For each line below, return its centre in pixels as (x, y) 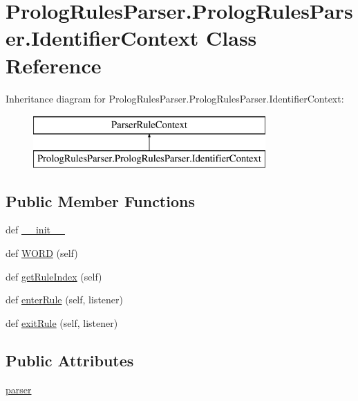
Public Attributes (70, 360)
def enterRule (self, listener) (64, 300)
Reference (54, 65)
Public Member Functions (100, 201)
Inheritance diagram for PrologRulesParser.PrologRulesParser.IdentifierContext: (175, 98)
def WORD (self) (42, 253)
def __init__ (35, 230)
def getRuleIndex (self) (54, 276)
